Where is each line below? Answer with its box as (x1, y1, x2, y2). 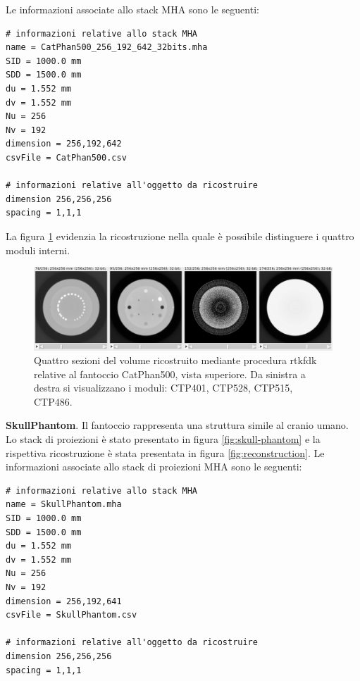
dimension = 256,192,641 (6, 596, 122, 606)
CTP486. (34, 394, 73, 408)
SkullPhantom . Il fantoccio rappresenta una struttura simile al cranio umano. (6, 418, 349, 432)
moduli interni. (6, 242, 70, 257)
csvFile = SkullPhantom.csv (6, 610, 137, 620)
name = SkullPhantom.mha (6, 499, 122, 510)
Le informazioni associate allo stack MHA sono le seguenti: (6, 2, 259, 16)
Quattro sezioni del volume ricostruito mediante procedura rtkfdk (34, 353, 317, 368)
